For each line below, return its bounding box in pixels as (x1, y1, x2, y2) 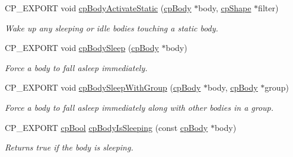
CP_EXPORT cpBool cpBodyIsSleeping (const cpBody (5, 121, 208, 133)
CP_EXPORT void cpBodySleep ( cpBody (5, 41, 159, 54)
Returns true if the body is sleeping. (5, 141, 133, 153)
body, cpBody (208, 81, 258, 94)
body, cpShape (198, 2, 251, 14)
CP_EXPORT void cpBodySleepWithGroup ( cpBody (5, 81, 201, 94)
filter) (258, 2, 279, 14)
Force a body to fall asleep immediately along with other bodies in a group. (5, 101, 274, 113)
